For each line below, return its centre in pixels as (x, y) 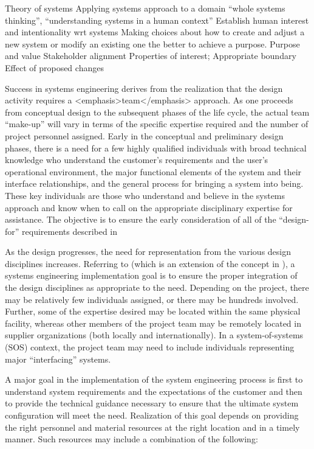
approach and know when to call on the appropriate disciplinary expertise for (149, 207)
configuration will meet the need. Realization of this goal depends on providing (152, 415)
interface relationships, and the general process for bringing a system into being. (154, 183)
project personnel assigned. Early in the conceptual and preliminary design (144, 135)
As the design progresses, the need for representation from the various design (148, 252)
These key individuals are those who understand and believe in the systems (145, 195)
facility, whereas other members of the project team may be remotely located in (153, 323)
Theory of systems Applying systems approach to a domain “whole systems (145, 8)
